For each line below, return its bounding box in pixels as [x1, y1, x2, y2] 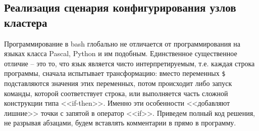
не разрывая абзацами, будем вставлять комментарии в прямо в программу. [4, 117, 236, 128]
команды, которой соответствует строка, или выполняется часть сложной [4, 88, 228, 98]
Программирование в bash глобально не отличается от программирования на [4, 38, 240, 49]
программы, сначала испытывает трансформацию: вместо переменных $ [4, 68, 226, 78]
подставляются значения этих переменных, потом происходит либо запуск [4, 78, 232, 89]
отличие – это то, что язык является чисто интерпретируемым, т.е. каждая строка [4, 58, 255, 68]
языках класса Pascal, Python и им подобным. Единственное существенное [4, 48, 237, 59]
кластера [4, 14, 47, 30]
